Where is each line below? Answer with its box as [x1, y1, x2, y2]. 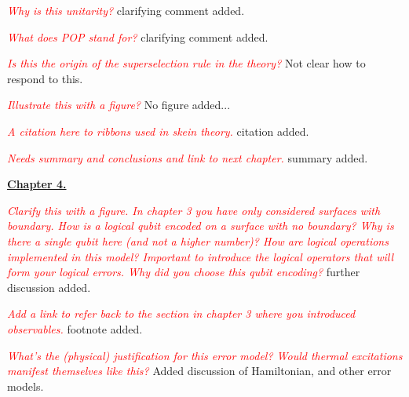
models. [7, 377, 44, 394]
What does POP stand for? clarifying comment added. [7, 28, 268, 45]
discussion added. [7, 279, 91, 295]
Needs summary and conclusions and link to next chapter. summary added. [7, 149, 368, 166]
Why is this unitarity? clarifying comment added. [7, 2, 245, 18]
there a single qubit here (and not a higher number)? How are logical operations [7, 232, 389, 249]
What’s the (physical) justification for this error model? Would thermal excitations [7, 347, 403, 363]
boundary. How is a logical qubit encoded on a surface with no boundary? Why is [7, 217, 394, 234]
